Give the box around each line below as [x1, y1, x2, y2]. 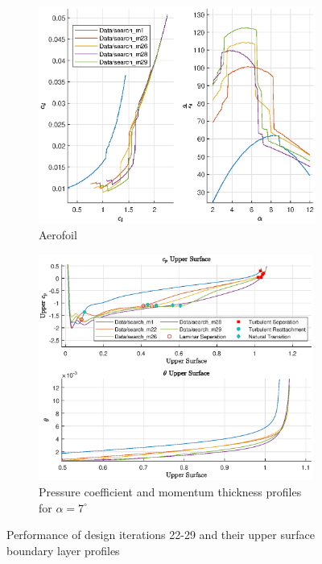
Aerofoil [39, 226, 77, 243]
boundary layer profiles [6, 541, 120, 558]
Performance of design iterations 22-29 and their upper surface [6, 526, 315, 543]
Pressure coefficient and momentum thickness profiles [39, 483, 302, 500]
